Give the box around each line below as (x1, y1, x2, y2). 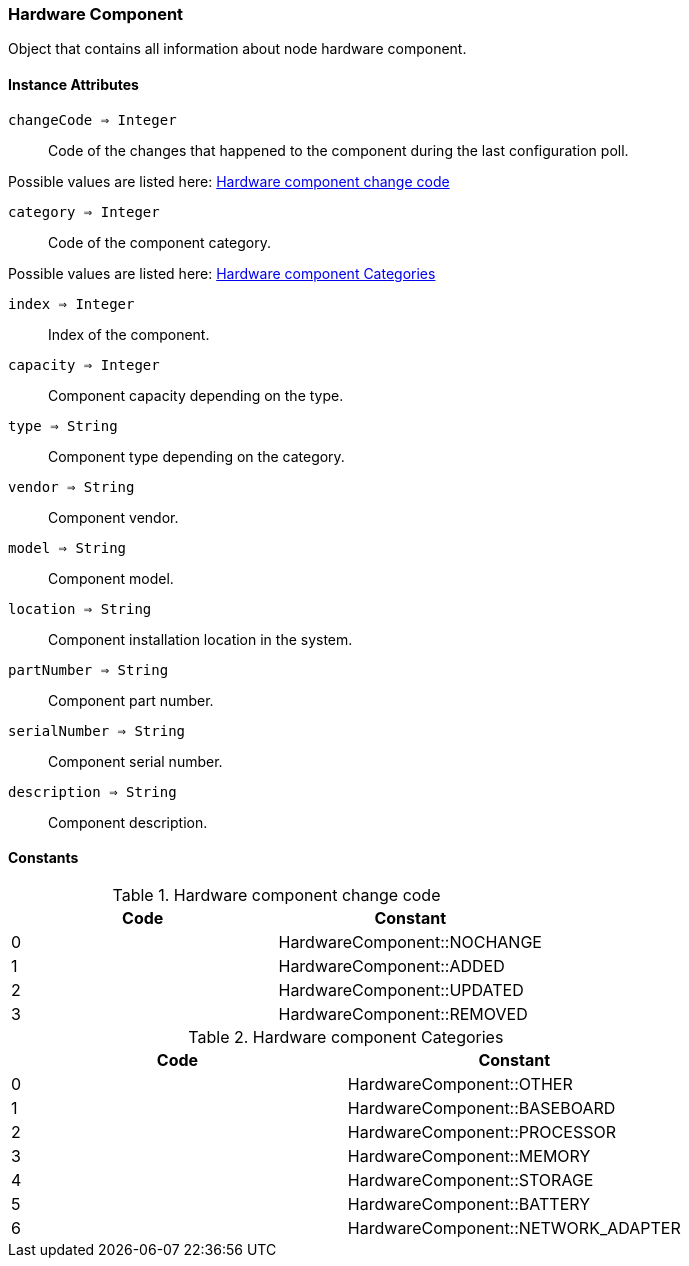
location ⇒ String (8, 600, 152, 617)
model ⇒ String (8, 539, 127, 556)
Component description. (48, 813, 208, 831)
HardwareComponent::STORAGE (347, 1169, 594, 1190)
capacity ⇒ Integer (8, 356, 160, 373)
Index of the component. (48, 325, 210, 343)
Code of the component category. (48, 233, 271, 251)
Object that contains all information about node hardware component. (8, 40, 467, 58)
